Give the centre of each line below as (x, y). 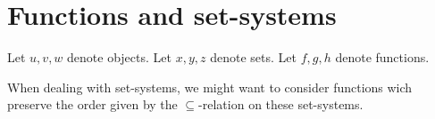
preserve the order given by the (92, 104)
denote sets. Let (253, 57)
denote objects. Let (119, 57)
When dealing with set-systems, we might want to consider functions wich (210, 87)
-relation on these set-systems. (281, 104)
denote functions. (382, 57)
